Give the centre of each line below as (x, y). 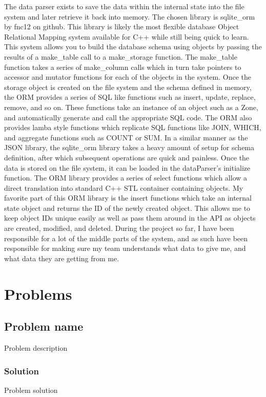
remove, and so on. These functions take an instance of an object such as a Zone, (131, 107)
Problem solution (31, 390)
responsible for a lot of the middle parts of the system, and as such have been (126, 238)
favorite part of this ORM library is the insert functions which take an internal (128, 198)
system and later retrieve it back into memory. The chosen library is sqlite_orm (130, 16)
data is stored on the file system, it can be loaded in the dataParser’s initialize (127, 167)
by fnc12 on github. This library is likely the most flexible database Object (122, 26)
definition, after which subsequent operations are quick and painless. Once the (127, 157)
